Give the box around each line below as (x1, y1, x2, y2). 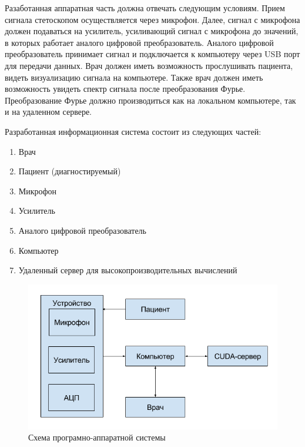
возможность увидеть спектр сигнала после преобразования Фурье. (5, 82, 246, 95)
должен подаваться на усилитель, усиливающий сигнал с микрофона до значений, (5, 25, 299, 37)
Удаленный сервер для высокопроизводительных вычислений (18, 264, 237, 276)
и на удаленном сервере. (5, 105, 92, 118)
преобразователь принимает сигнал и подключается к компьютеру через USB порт (5, 48, 300, 60)
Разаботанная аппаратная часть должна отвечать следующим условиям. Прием (5, 2, 285, 14)
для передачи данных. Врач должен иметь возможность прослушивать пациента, (5, 59, 293, 71)
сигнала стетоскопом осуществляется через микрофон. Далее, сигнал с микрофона (5, 13, 300, 25)
